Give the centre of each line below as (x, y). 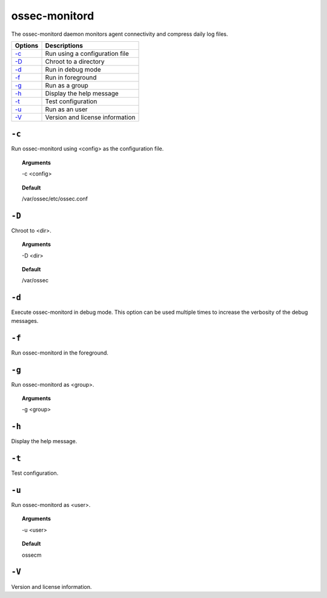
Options (27, 46)
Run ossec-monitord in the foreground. (60, 353)
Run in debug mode (73, 69)
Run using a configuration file (87, 53)
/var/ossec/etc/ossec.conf (55, 199)
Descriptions (64, 46)
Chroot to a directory (75, 61)
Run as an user (66, 109)
